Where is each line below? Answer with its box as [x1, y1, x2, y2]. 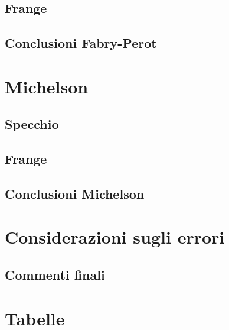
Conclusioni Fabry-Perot [5, 34, 157, 52]
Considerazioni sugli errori [5, 225, 225, 249]
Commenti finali [5, 266, 105, 284]
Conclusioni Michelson [5, 184, 145, 202]
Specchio [5, 115, 59, 133]
